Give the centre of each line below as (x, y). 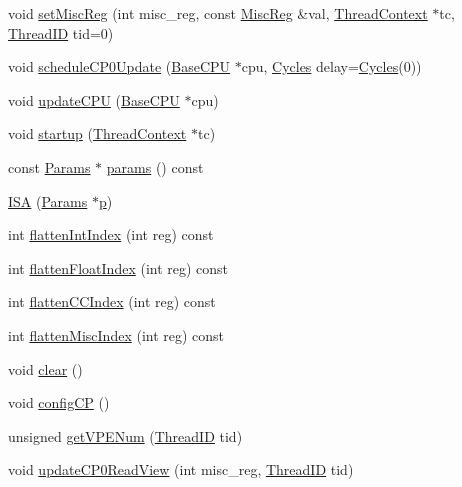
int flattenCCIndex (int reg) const (112, 301)
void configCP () (59, 402)
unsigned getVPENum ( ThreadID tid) (125, 435)
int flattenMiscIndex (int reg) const (116, 334)
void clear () (45, 368)
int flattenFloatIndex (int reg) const (118, 267)
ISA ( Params (48, 200)
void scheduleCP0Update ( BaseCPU (119, 66)
